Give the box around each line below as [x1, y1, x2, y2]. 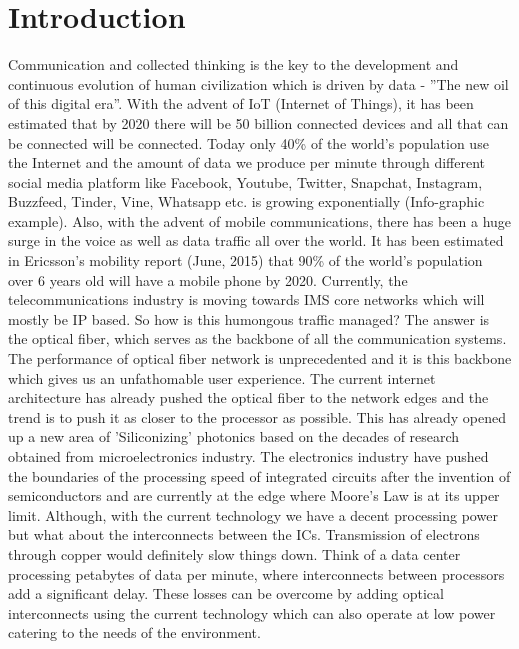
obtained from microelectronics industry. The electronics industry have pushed [8, 446, 489, 466]
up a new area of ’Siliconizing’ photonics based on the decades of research [8, 426, 460, 447]
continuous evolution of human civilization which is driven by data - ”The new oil [8, 73, 509, 94]
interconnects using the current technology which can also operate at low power [8, 602, 496, 623]
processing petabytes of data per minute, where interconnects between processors [8, 563, 505, 584]
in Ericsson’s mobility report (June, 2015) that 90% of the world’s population [8, 250, 483, 271]
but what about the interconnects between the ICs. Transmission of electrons [8, 524, 480, 545]
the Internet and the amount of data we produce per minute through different [8, 152, 485, 173]
